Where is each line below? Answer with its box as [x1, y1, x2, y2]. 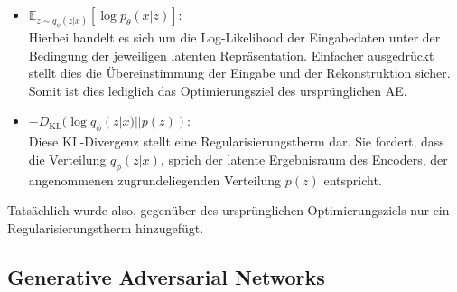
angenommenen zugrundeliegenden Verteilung [28, 170, 282, 189]
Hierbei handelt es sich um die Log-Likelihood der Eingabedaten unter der [28, 28, 441, 47]
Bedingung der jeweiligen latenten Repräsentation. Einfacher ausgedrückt [28, 45, 434, 64]
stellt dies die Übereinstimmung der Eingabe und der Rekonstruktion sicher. [28, 63, 451, 82]
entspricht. [323, 170, 382, 189]
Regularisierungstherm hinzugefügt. [7, 218, 204, 237]
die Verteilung [28, 149, 107, 168]
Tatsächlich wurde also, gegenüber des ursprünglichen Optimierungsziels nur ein [7, 201, 450, 220]
